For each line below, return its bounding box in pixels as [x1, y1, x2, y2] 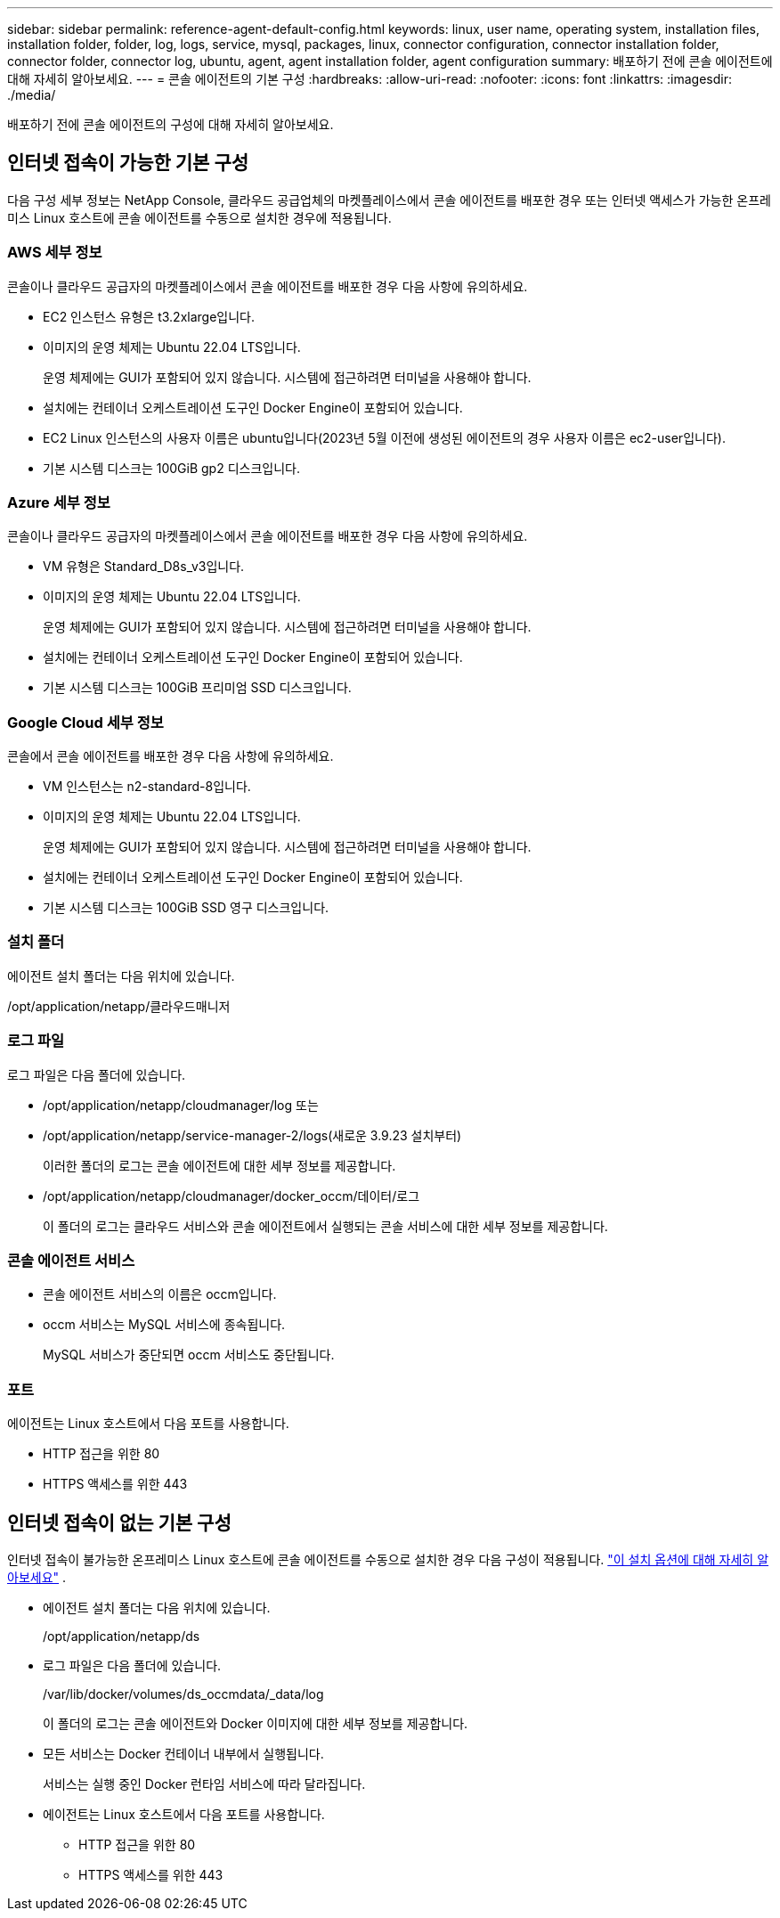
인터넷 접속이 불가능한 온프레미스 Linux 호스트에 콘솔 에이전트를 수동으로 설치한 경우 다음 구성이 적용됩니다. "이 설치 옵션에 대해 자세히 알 [7, 1551, 769, 1567]
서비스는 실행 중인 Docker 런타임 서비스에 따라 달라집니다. [43, 1775, 366, 1791]
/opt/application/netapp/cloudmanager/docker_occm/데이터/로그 [43, 1188, 420, 1204]
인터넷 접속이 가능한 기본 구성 [7, 151, 249, 175]
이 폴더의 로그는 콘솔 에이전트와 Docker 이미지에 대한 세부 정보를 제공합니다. [43, 1715, 468, 1731]
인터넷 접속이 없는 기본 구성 [7, 1511, 232, 1534]
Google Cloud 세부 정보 [7, 713, 164, 731]
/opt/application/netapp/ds [43, 1628, 200, 1644]
